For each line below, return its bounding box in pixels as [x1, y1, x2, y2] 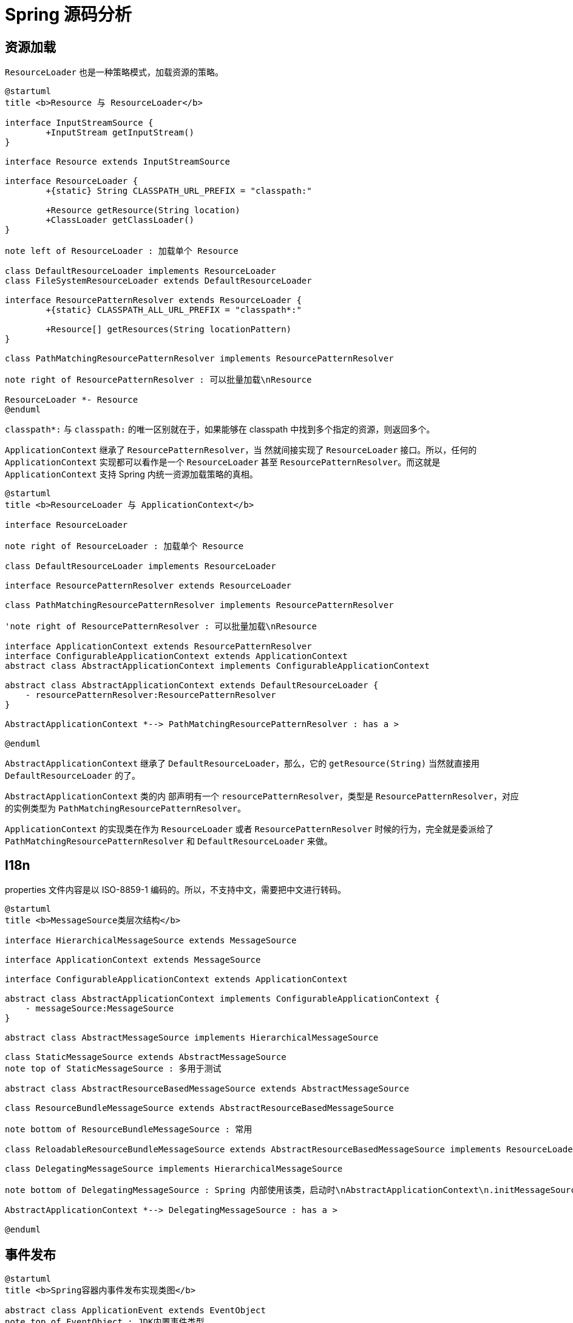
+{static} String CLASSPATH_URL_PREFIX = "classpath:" [46, 186, 312, 196]
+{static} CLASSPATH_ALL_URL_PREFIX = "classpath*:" [46, 305, 302, 315]
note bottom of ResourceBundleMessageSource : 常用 [5, 1124, 253, 1135]
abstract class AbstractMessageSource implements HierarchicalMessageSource [5, 1033, 379, 1043]
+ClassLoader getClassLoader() [46, 215, 194, 225]
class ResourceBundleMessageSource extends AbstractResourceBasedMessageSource [5, 1103, 394, 1113]
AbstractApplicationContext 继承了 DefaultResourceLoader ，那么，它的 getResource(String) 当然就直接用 [5, 758, 480, 769]
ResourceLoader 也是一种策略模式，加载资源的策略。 [5, 67, 223, 78]
